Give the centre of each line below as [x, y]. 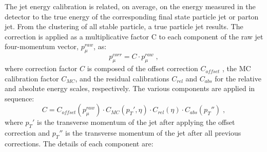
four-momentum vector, [42, 46]
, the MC [237, 68]
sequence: [20, 98]
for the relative [238, 78]
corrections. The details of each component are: [79, 144]
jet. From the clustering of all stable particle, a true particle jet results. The [124, 26]
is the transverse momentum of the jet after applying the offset [136, 122]
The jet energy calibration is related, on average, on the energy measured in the [130, 6]
